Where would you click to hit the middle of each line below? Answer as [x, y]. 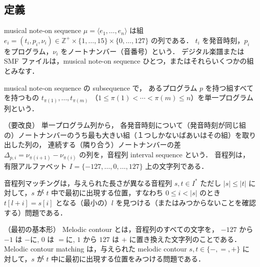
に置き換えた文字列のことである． [185, 239]
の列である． [172, 40]
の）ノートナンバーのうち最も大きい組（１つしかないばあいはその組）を [123, 135]
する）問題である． [35, 212]
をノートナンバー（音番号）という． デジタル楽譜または [152, 51]
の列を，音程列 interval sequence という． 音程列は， [164, 155]
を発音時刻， [223, 40]
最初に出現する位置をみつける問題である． [135, 258]
